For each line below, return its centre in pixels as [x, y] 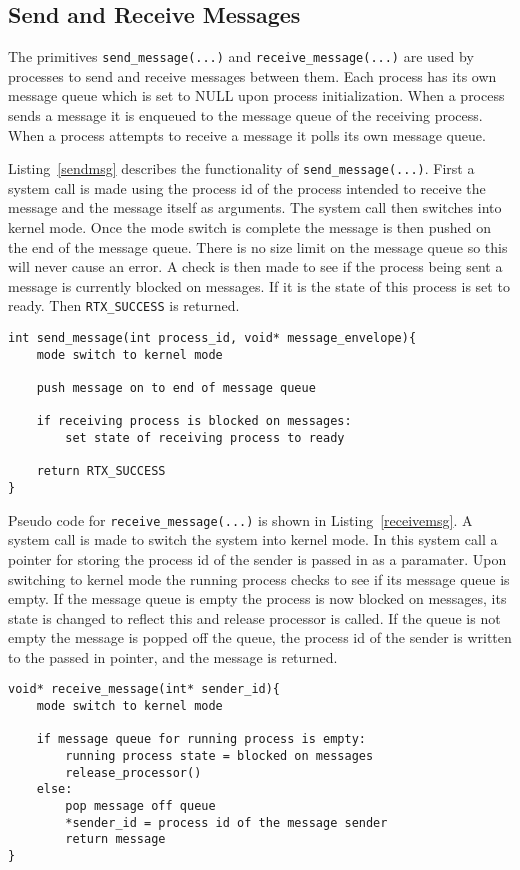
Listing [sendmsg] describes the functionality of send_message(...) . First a [241, 168]
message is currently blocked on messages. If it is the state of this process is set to [259, 285]
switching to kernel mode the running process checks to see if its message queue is [259, 578]
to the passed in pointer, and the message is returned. [173, 656]
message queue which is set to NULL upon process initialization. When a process [256, 95]
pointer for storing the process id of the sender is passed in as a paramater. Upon [257, 558]
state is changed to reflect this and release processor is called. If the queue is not [254, 617]
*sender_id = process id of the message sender [226, 822]
